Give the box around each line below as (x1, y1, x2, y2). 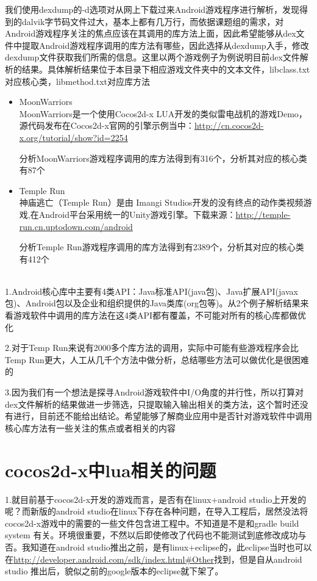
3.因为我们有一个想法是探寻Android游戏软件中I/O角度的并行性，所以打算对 (5, 386, 304, 399)
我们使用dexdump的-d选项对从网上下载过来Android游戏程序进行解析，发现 (5, 3, 300, 15)
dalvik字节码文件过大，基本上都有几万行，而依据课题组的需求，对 (21, 15, 284, 27)
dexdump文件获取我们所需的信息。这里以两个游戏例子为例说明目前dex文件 (5, 51, 300, 63)
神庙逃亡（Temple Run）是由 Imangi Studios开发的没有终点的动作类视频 (19, 196, 304, 209)
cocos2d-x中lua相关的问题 (5, 457, 216, 482)
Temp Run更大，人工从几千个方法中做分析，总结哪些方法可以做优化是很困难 (5, 353, 309, 366)
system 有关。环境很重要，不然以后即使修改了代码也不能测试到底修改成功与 (5, 529, 307, 541)
